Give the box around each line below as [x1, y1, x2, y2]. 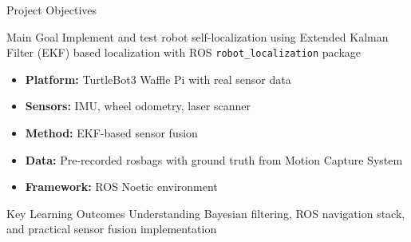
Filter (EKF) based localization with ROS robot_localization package [6, 44, 361, 61]
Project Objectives [6, 2, 97, 18]
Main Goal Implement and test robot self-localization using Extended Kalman [6, 28, 389, 45]
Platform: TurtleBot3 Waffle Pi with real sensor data [25, 70, 291, 87]
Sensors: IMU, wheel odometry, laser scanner [25, 97, 251, 114]
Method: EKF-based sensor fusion [25, 125, 198, 141]
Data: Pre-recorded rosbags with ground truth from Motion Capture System [25, 151, 403, 168]
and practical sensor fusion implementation [6, 220, 217, 237]
